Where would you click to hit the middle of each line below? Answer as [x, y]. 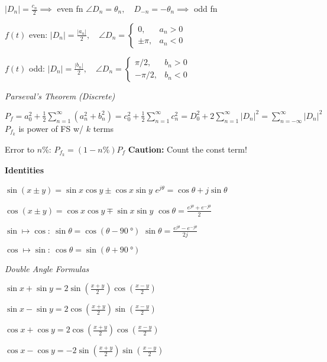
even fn [70, 8]
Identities [25, 169]
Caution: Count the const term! [187, 149]
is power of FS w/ [51, 128]
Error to [20, 149]
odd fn [205, 8]
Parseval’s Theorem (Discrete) [60, 96]
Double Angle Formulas [47, 268]
